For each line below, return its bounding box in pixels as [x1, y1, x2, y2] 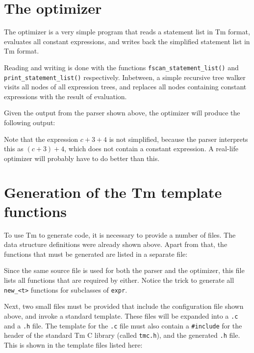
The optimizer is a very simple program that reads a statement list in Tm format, [4, 27, 250, 37]
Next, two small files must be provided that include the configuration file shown [4, 301, 244, 311]
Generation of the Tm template [4, 182, 222, 202]
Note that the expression [4, 134, 78, 144]
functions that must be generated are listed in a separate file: [4, 248, 188, 259]
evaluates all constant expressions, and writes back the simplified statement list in [4, 36, 250, 46]
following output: [4, 117, 55, 127]
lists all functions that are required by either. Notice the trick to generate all [4, 275, 234, 285]
